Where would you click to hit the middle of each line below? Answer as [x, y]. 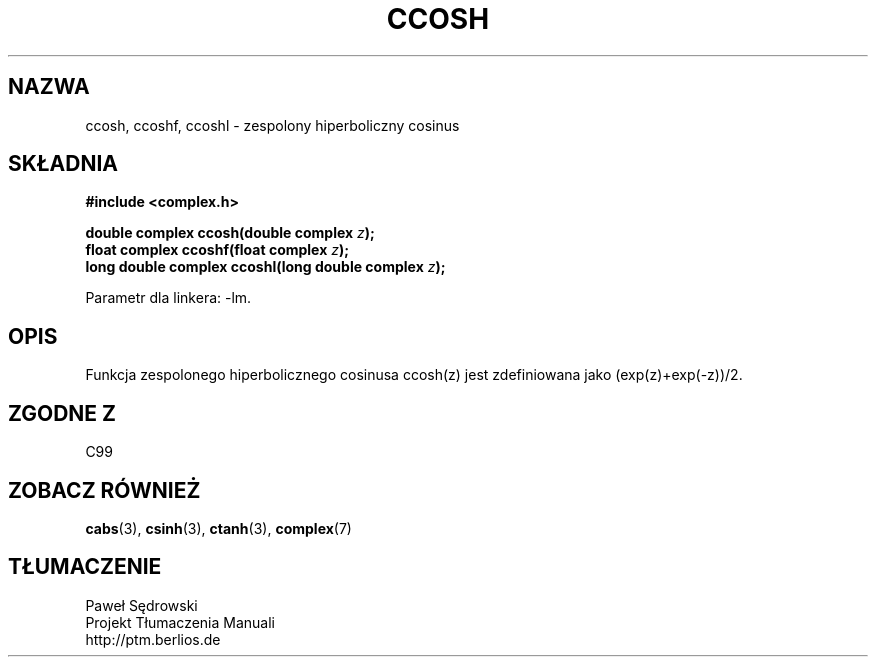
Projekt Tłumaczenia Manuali [180, 622]
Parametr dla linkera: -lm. [168, 298]
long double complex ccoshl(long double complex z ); [265, 267]
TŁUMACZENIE [85, 567]
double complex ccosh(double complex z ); [230, 233]
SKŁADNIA [63, 164]
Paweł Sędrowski [141, 605]
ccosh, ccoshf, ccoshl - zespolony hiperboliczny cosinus [272, 125]
